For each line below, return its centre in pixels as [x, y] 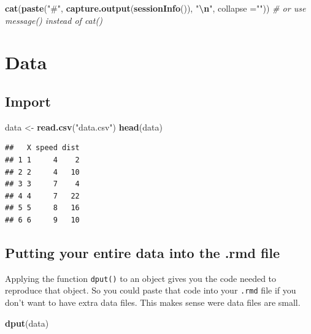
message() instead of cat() [54, 20]
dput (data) [27, 323]
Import [28, 101]
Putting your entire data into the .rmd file [143, 252]
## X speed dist [42, 148]
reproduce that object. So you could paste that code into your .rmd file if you [151, 290]
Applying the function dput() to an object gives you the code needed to [141, 278]
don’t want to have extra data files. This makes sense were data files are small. [153, 302]
